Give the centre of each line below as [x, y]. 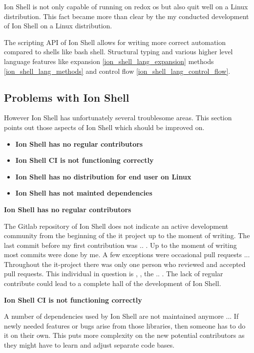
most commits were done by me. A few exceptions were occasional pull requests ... [127, 254]
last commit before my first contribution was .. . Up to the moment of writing [120, 245]
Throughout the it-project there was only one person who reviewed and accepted [125, 264]
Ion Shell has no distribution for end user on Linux [103, 176]
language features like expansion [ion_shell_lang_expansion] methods [109, 61]
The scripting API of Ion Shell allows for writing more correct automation [115, 42]
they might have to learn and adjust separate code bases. [89, 345]
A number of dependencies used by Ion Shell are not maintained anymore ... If [121, 316]
